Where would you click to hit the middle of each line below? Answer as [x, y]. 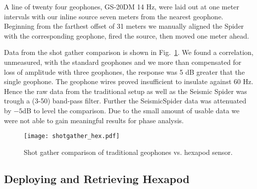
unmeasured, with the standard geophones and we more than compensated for [123, 62]
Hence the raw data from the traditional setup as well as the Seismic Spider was [126, 91]
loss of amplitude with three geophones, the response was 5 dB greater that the [125, 71]
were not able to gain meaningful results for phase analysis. [94, 120]
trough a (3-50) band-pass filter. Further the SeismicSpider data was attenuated [125, 101]
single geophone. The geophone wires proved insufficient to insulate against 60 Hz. [129, 81]
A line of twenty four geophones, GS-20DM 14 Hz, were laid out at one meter [122, 6]
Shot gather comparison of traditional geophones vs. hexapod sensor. [128, 152]
